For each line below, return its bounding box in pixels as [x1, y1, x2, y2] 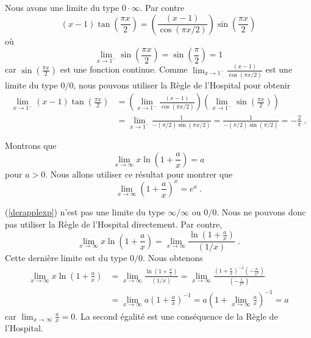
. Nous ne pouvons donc [216, 205, 306, 218]
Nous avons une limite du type [5, 1, 120, 13]
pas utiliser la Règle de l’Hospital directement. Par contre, [5, 217, 223, 230]
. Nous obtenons [143, 251, 203, 264]
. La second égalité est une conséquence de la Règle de [75, 309, 278, 322]
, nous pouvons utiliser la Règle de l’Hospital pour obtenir [73, 78, 291, 91]
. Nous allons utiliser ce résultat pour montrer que [45, 167, 233, 180]
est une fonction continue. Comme [60, 63, 188, 76]
